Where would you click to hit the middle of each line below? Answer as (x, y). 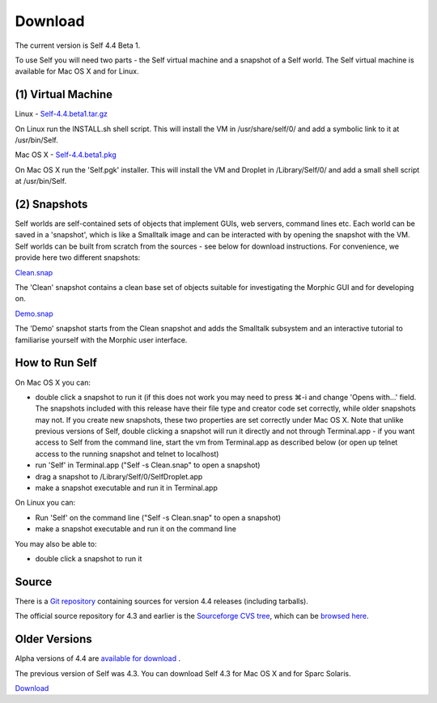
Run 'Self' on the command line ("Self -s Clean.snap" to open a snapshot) (158, 518)
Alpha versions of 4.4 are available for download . (98, 658)
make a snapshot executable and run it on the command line (136, 529)
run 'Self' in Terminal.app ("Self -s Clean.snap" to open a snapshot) (148, 465)
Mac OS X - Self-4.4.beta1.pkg (66, 155)
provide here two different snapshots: (78, 258)
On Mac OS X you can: (53, 382)
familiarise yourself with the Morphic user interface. (101, 339)
